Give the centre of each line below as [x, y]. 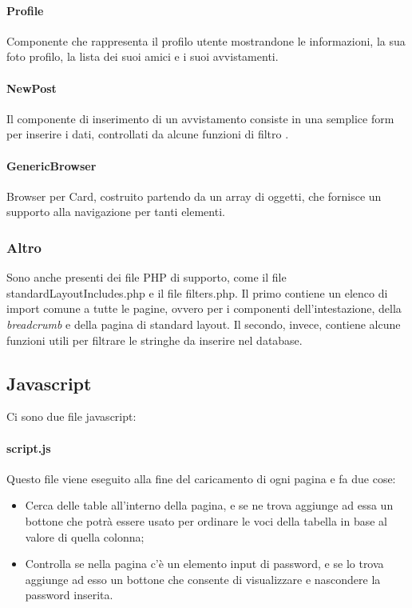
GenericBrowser [51, 165]
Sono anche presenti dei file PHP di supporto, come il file [147, 277]
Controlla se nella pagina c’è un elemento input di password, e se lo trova [204, 564]
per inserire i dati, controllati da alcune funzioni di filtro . [148, 134]
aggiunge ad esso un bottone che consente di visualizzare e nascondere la [203, 579]
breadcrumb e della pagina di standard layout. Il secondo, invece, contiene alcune [204, 324]
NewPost [32, 88]
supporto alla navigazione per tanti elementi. [116, 212]
